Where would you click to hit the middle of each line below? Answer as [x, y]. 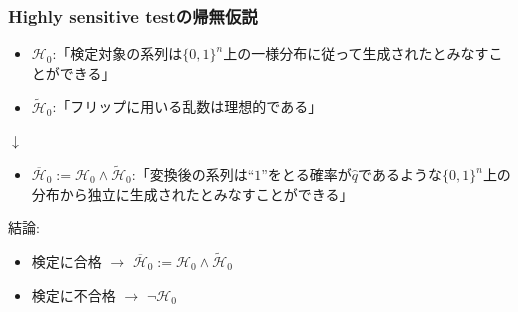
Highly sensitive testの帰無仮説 [133, 15]
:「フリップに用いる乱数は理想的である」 [187, 106]
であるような [400, 174]
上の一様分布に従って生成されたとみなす [356, 53]
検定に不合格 [73, 294]
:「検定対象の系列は [117, 53]
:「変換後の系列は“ [193, 174]
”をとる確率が [306, 174]
